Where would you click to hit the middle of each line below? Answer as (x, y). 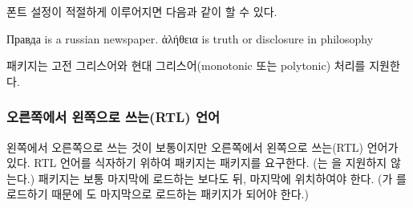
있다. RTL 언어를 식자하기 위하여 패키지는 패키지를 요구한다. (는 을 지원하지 (197, 163)
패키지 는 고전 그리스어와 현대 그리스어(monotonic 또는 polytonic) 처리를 (186, 65)
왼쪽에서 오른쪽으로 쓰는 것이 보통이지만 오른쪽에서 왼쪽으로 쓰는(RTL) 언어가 (202, 147)
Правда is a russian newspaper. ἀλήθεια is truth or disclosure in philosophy (190, 38)
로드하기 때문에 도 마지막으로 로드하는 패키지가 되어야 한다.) (158, 194)
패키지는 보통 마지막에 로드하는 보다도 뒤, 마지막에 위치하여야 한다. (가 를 (222, 178)
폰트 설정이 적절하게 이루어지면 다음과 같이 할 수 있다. (142, 11)
